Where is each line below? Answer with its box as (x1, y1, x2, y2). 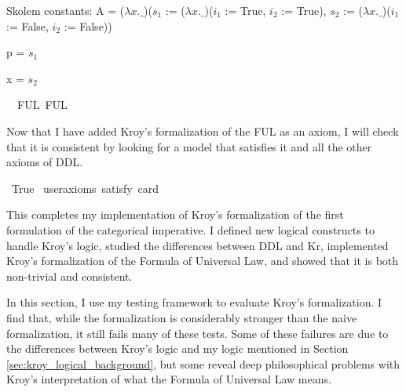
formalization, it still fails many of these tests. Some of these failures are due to (6, 325, 389, 341)
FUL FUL (16, 96, 68, 113)
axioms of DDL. (6, 154, 83, 170)
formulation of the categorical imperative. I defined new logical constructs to (6, 221, 375, 238)
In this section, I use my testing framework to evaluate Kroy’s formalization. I (6, 294, 382, 310)
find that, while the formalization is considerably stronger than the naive (6, 309, 357, 325)
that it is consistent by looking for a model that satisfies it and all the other (6, 138, 372, 154)
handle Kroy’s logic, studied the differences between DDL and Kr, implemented (6, 237, 389, 253)
